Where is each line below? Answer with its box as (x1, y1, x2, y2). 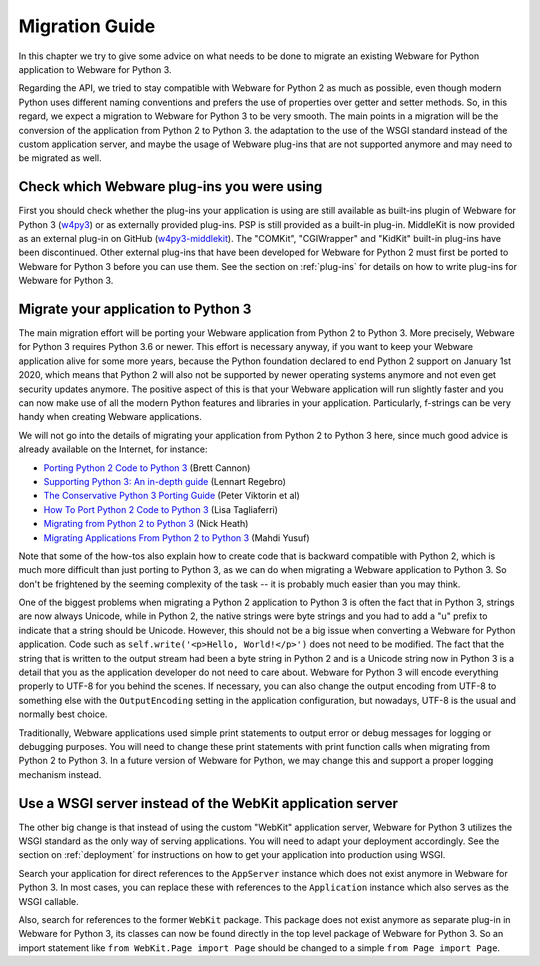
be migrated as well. (18, 152, 102, 164)
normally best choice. (18, 708, 108, 720)
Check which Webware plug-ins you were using (18, 178, 323, 195)
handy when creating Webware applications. (18, 411, 202, 423)
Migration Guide (18, 15, 156, 37)
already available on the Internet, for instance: (18, 443, 208, 455)
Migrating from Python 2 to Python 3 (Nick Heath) (43, 518, 249, 530)
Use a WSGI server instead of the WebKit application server (18, 795, 399, 812)
